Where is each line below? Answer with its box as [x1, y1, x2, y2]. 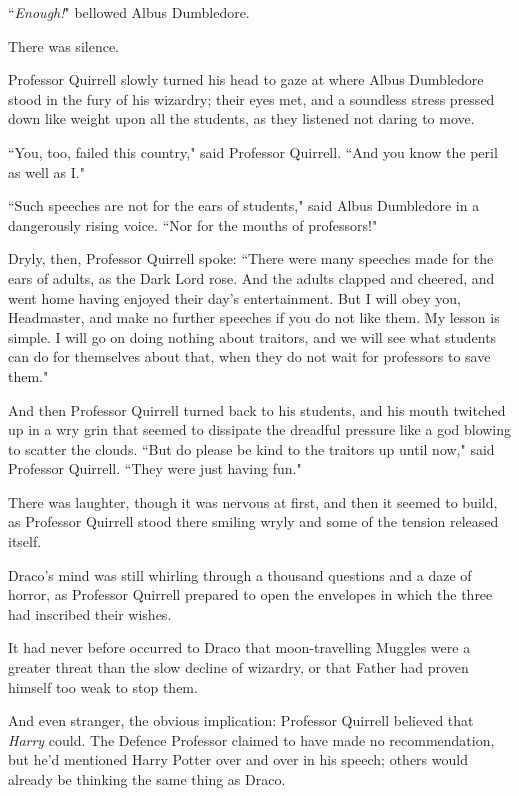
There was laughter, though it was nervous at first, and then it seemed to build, [8, 491, 498, 512]
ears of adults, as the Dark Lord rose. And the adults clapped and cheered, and [8, 267, 495, 288]
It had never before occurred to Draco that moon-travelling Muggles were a [8, 637, 471, 658]
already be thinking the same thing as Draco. [8, 769, 286, 789]
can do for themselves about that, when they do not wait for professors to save [8, 346, 491, 367]
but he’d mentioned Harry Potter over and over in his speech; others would [8, 749, 468, 770]
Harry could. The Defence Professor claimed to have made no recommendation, [8, 729, 495, 750]
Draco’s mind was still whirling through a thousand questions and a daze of [8, 564, 472, 585]
